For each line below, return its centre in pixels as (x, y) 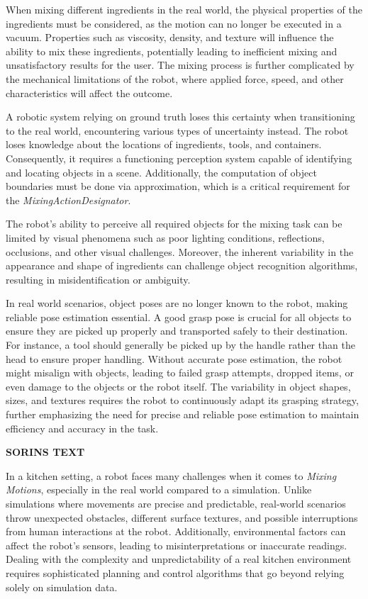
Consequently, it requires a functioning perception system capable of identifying (179, 158)
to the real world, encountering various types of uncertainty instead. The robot (177, 130)
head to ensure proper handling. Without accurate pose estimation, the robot (174, 358)
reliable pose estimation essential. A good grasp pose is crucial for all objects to (179, 317)
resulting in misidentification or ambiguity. (98, 279)
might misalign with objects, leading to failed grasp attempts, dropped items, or (180, 373)
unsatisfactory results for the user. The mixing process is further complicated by (180, 65)
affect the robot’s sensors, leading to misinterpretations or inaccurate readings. (177, 545)
